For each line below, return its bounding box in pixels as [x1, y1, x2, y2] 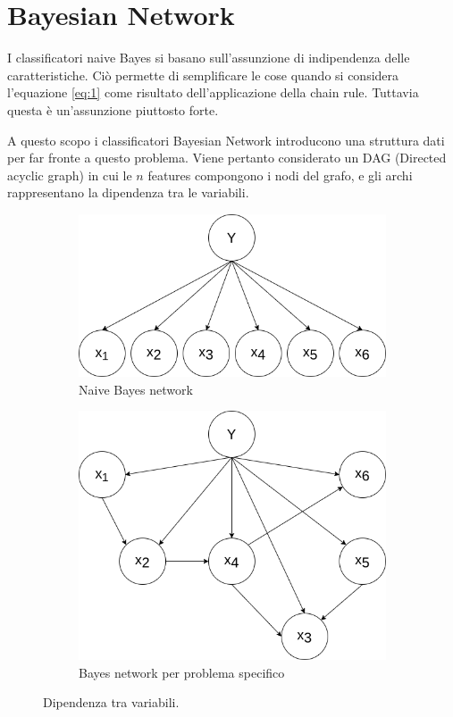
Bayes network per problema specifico [79, 663, 285, 681]
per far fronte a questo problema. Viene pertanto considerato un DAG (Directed [7, 148, 447, 167]
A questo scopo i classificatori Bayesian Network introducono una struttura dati [7, 130, 445, 149]
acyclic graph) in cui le [7, 165, 132, 184]
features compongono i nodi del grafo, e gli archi [147, 165, 413, 184]
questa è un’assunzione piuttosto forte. [7, 100, 219, 119]
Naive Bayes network [79, 379, 193, 398]
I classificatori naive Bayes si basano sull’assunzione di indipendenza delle [7, 48, 410, 67]
